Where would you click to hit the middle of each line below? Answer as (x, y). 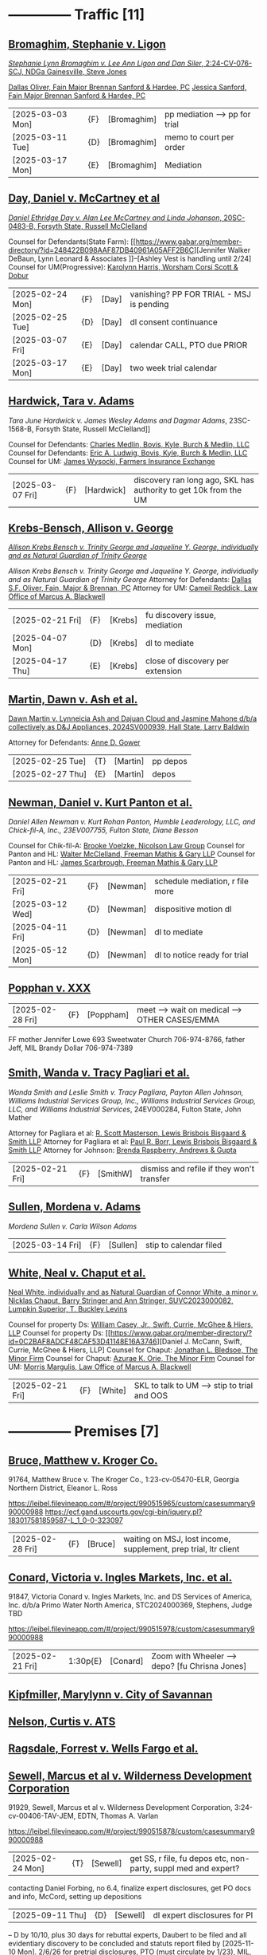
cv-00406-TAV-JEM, (42, 1816)
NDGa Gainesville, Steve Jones (76, 72)
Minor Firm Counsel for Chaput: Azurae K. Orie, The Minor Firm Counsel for (132, 1359)
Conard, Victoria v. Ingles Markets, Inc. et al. (120, 1577)
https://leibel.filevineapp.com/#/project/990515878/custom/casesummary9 (132, 1831)
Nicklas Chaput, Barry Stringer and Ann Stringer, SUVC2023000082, (121, 1300)
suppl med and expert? (197, 1869)
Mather (20, 1117)
